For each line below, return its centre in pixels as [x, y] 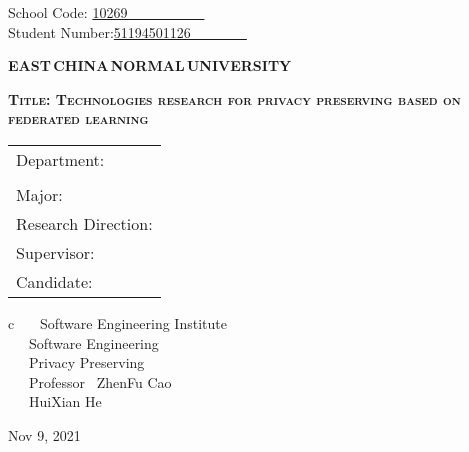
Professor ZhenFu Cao [100, 381]
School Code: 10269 [68, 12]
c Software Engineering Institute [117, 322]
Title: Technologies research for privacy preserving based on [234, 98]
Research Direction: [84, 223]
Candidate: [54, 281]
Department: [60, 159]
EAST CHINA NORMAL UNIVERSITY [150, 65]
